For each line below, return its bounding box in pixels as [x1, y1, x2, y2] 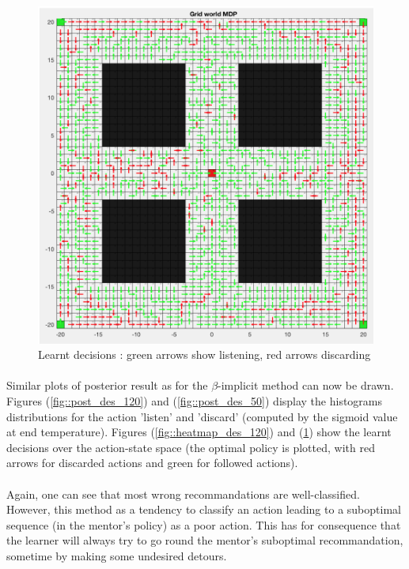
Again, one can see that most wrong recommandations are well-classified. [6, 485, 360, 502]
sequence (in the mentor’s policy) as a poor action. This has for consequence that [6, 516, 401, 533]
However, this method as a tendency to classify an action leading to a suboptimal [6, 501, 401, 518]
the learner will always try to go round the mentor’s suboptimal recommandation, [6, 532, 403, 548]
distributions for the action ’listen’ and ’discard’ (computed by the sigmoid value [6, 408, 398, 424]
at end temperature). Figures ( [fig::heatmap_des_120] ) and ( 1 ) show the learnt [6, 424, 392, 440]
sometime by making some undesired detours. [6, 547, 227, 563]
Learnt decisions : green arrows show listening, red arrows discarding [38, 346, 371, 363]
